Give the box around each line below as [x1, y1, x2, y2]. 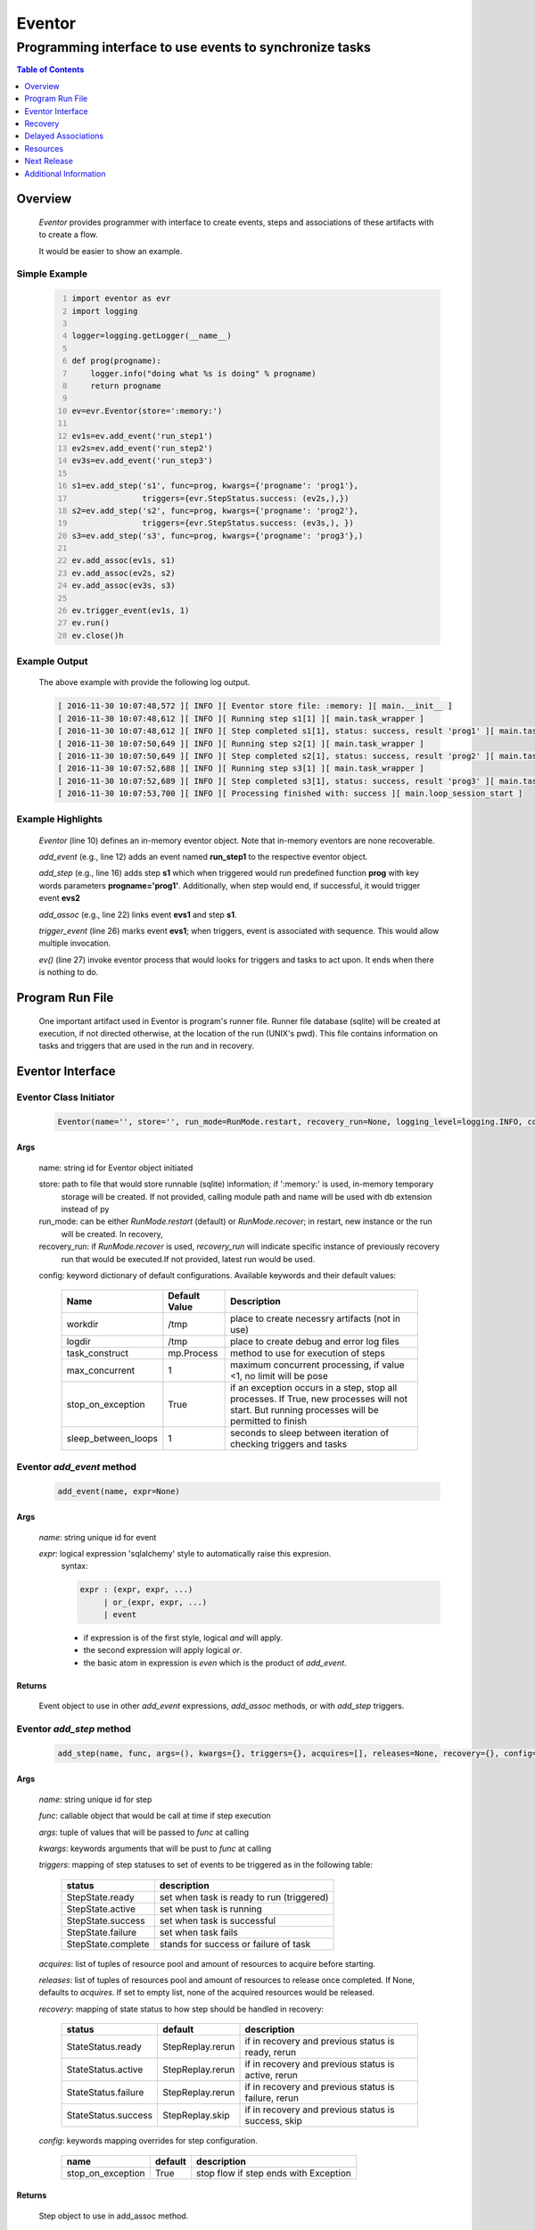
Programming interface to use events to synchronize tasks [16, 39, 372, 55]
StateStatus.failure [66, 2086, 144, 2099]
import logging [71, 306, 138, 316]
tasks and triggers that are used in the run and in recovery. [38, 1040, 254, 1052]
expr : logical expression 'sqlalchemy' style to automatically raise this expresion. [38, 1548, 332, 1558]
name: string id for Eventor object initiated [38, 1162, 193, 1173]
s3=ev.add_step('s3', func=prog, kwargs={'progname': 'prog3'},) [71, 531, 364, 541]
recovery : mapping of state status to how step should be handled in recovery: [38, 2003, 325, 2014]
